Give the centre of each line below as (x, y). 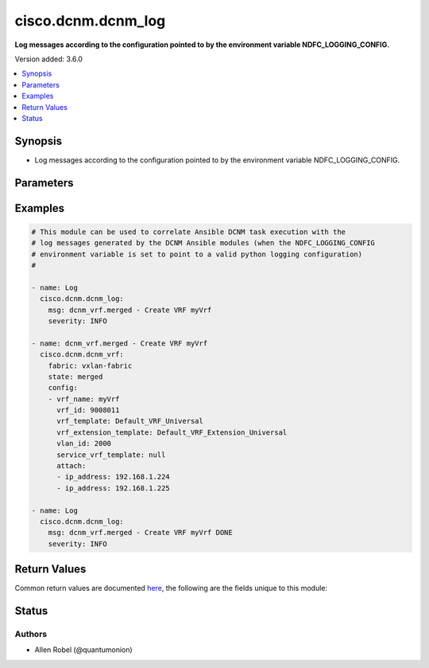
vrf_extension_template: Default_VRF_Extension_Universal (172, 432)
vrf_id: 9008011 (88, 410)
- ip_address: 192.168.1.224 (113, 477)
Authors (31, 635)
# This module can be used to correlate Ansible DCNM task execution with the (188, 232)
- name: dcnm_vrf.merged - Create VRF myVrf (120, 343)
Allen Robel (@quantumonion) (83, 650)
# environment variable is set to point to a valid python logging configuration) (197, 254)
